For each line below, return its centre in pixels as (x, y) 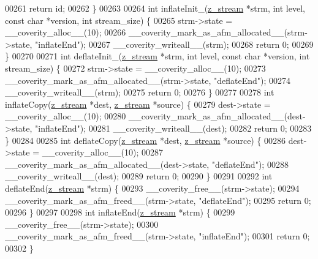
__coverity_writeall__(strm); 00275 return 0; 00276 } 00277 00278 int (140, 92)
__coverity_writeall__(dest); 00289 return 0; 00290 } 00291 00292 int (139, 176)
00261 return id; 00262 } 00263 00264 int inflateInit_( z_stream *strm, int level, (155, 8)
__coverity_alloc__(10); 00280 (66, 116)
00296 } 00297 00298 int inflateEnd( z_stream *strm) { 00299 (120, 212)
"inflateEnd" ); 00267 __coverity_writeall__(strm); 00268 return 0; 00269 (174, 44)
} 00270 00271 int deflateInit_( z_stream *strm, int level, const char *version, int (157, 56)
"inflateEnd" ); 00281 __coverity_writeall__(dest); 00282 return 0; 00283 (173, 128)
